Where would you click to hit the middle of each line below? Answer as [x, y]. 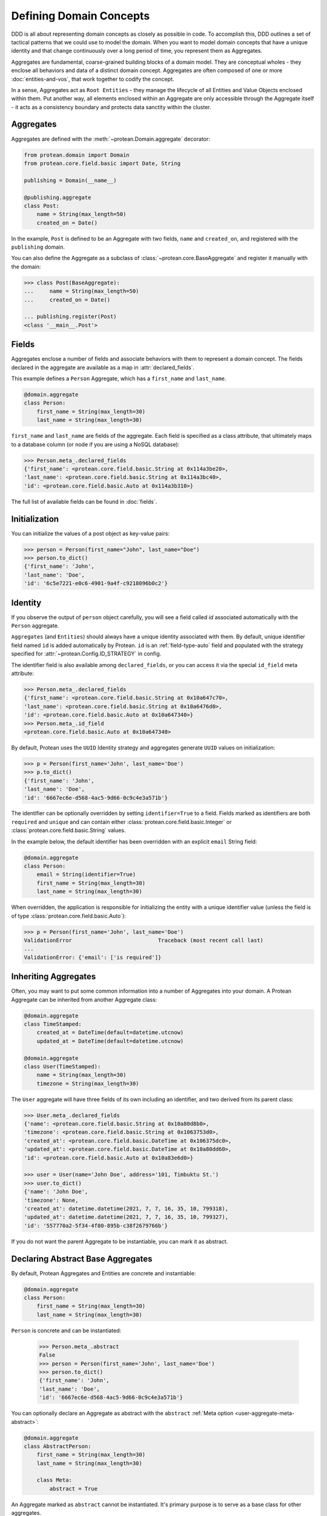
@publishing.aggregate [58, 197]
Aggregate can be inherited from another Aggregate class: [84, 999]
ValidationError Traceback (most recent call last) [144, 940]
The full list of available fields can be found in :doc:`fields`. [84, 501]
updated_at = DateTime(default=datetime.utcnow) [110, 1041]
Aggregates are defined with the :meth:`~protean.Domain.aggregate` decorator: [111, 139]
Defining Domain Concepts [81, 16]
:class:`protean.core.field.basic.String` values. [68, 830]
